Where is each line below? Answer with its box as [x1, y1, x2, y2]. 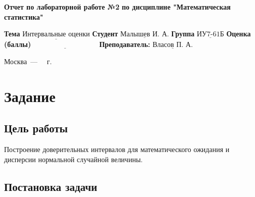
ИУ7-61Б [197, 31, 224, 38]
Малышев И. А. [120, 31, 169, 38]
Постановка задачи [4, 178, 98, 194]
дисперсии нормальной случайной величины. [4, 154, 143, 164]
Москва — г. [4, 56, 52, 66]
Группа [171, 28, 195, 39]
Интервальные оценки [22, 31, 90, 38]
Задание [4, 85, 56, 106]
